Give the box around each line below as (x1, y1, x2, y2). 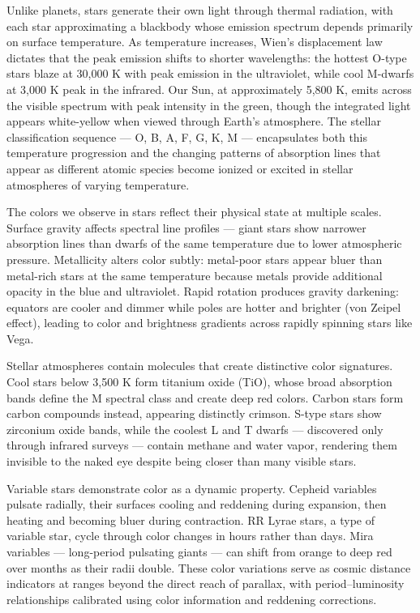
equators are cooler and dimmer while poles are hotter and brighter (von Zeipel (6, 298, 401, 315)
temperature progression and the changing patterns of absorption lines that (6, 144, 381, 161)
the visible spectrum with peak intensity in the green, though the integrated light (6, 96, 411, 113)
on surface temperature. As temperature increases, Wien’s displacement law (6, 33, 383, 50)
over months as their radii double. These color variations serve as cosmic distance (6, 559, 411, 576)
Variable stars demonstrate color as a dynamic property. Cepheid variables (6, 479, 377, 496)
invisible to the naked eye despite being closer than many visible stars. (6, 453, 357, 470)
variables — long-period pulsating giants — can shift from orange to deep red (6, 543, 392, 560)
